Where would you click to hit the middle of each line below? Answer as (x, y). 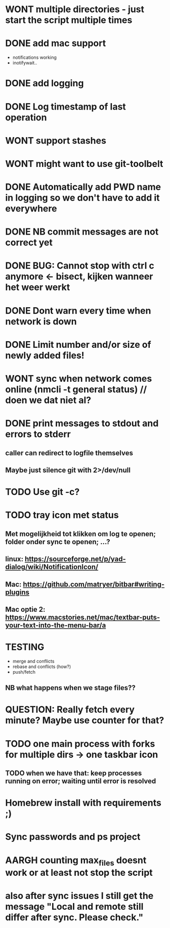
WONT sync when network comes (79, 379)
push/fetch (24, 672)
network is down (41, 321)
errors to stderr (38, 434)
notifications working (34, 57)
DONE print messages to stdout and (82, 424)
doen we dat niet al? (48, 400)
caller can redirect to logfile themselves (69, 453)
